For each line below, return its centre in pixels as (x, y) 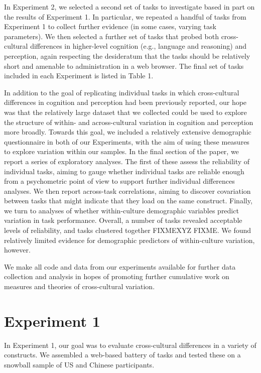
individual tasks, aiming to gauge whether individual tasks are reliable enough (124, 171)
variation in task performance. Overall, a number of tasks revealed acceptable (123, 220)
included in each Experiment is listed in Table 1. (79, 76)
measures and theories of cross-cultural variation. (80, 286)
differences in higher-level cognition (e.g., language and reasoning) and (138, 46)
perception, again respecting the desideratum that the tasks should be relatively (127, 55)
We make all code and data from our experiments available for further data (120, 266)
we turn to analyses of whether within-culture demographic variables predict (121, 210)
